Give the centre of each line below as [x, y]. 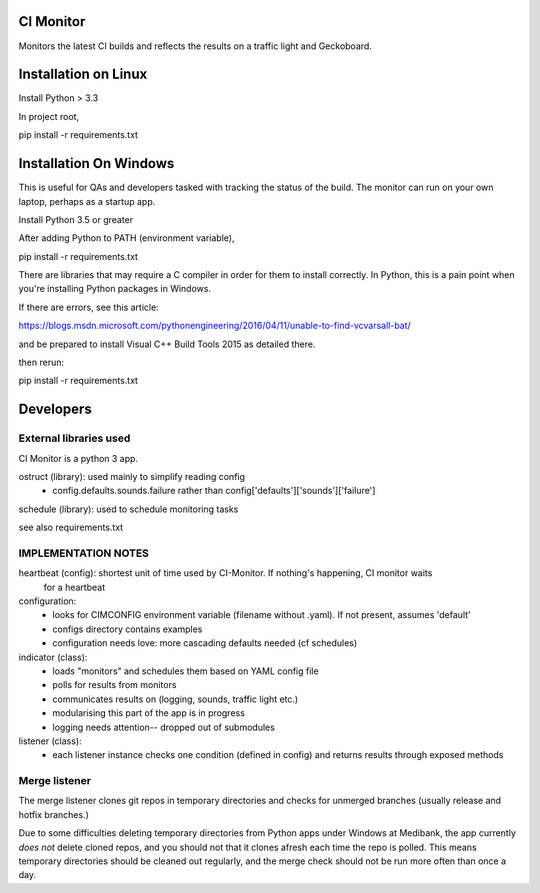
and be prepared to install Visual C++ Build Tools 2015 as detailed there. [167, 344]
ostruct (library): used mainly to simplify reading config [131, 476]
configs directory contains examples [127, 629]
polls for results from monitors [114, 685]
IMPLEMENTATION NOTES [84, 553]
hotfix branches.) [54, 814]
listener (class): [50, 741]
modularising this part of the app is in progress [148, 713]
